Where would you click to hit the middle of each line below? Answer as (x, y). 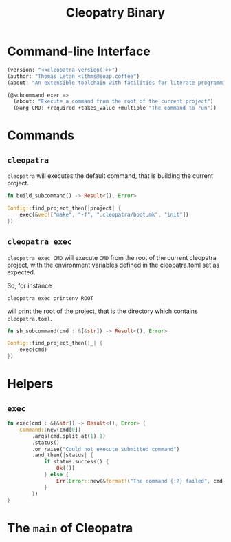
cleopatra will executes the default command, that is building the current (110, 176)
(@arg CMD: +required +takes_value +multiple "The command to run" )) (115, 108)
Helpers (30, 384)
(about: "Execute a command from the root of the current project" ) (113, 101)
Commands (41, 135)
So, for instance (30, 285)
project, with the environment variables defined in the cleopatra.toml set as (113, 265)
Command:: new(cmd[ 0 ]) (50, 430)
